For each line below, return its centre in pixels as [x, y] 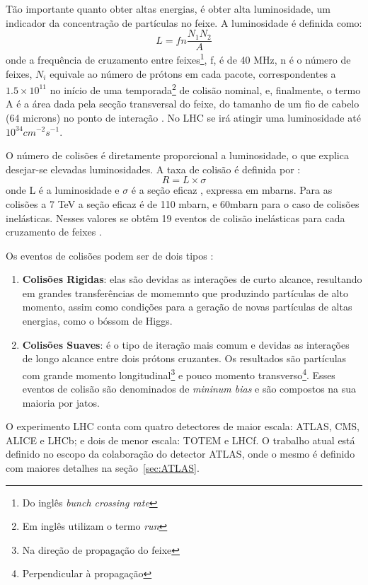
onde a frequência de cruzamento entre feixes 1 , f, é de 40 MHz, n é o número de [178, 58]
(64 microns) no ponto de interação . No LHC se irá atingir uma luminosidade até [183, 117]
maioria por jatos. [61, 402]
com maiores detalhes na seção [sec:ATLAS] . [103, 468]
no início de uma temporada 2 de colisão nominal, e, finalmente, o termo [205, 89]
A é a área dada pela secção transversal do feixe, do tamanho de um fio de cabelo [183, 104]
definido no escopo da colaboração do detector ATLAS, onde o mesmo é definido [180, 454]
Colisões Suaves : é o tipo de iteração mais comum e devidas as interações [186, 344]
